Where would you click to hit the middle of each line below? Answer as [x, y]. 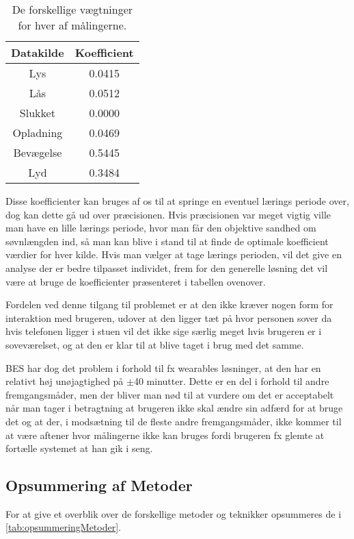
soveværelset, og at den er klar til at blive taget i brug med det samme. [155, 344]
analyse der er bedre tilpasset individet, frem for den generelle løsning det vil [167, 267]
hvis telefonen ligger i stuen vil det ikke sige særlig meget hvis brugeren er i [164, 331]
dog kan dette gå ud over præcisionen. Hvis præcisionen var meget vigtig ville [168, 214]
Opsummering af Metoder [99, 485]
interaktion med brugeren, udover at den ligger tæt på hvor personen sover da [169, 317]
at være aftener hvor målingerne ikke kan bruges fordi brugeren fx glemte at [165, 435]
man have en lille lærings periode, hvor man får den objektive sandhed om [161, 228]
